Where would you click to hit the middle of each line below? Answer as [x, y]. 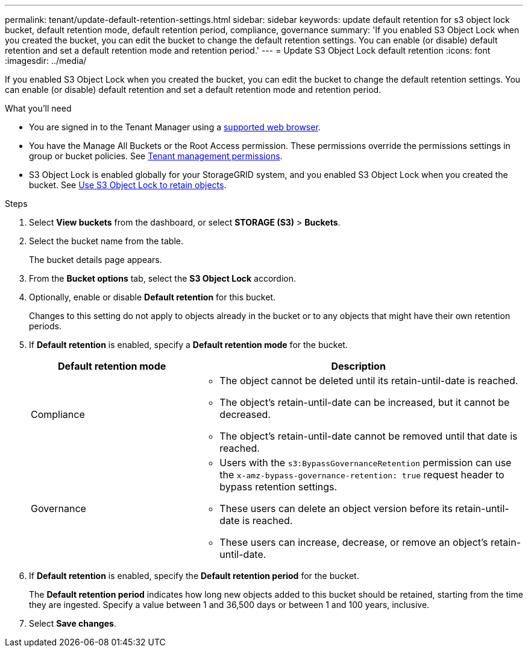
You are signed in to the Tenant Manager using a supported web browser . [175, 127]
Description [358, 366]
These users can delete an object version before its [336, 508]
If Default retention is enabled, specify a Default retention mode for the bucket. [188, 345]
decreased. [245, 414]
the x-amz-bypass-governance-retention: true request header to [362, 475]
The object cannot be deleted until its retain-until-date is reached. [369, 381]
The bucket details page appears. [96, 260]
